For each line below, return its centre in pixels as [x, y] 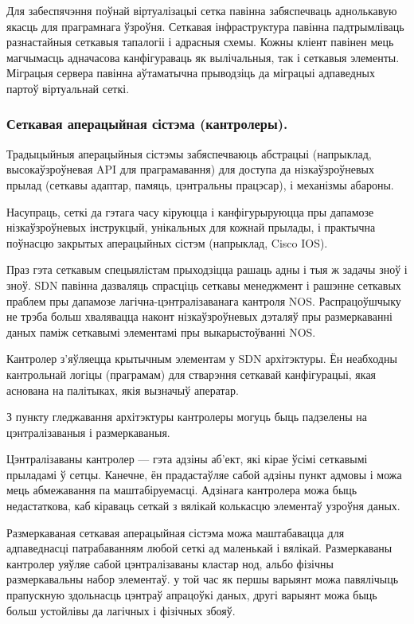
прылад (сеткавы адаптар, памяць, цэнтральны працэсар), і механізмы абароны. [200, 184]
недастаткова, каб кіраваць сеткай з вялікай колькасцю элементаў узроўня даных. [203, 506]
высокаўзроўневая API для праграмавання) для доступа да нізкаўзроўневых [190, 169]
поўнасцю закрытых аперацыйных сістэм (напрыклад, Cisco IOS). [167, 242]
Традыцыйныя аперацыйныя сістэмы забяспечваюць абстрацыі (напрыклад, [189, 153]
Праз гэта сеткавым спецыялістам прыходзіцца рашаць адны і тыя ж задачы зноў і [207, 269]
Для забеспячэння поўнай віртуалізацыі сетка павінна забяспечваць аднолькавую [202, 10]
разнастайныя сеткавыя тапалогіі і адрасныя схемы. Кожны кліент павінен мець [200, 42]
